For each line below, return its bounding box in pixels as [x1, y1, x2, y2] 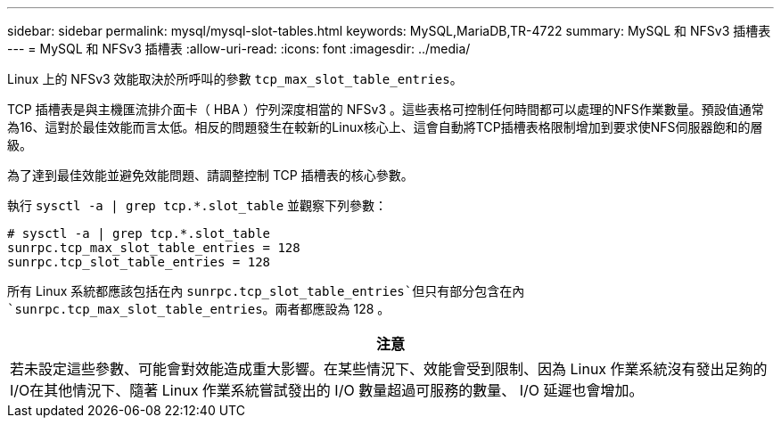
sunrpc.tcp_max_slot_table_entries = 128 [7, 241, 300, 255]
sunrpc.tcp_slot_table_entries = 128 [7, 255, 271, 269]
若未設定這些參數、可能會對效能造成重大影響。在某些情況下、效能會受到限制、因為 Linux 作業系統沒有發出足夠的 [10, 360, 768, 378]
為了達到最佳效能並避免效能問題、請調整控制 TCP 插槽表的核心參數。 [7, 168, 414, 183]
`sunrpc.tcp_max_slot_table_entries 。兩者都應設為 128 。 [7, 301, 390, 316]
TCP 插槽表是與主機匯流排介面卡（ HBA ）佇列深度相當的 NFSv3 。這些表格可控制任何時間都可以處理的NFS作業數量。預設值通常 [7, 102, 764, 117]
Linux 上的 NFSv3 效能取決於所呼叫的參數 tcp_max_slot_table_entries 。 [7, 71, 463, 86]
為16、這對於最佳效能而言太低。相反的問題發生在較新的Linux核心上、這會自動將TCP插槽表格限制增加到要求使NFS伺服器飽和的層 [7, 119, 763, 135]
